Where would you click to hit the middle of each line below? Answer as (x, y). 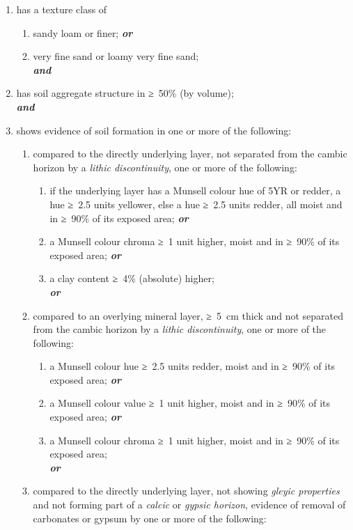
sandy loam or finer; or (83, 32)
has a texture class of (62, 9)
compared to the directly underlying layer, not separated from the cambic (190, 154)
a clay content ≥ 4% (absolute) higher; (132, 278)
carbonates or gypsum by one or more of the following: (150, 518)
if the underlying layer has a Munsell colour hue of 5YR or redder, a (195, 190)
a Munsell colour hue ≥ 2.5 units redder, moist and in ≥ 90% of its (193, 366)
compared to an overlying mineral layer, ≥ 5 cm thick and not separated (188, 315)
